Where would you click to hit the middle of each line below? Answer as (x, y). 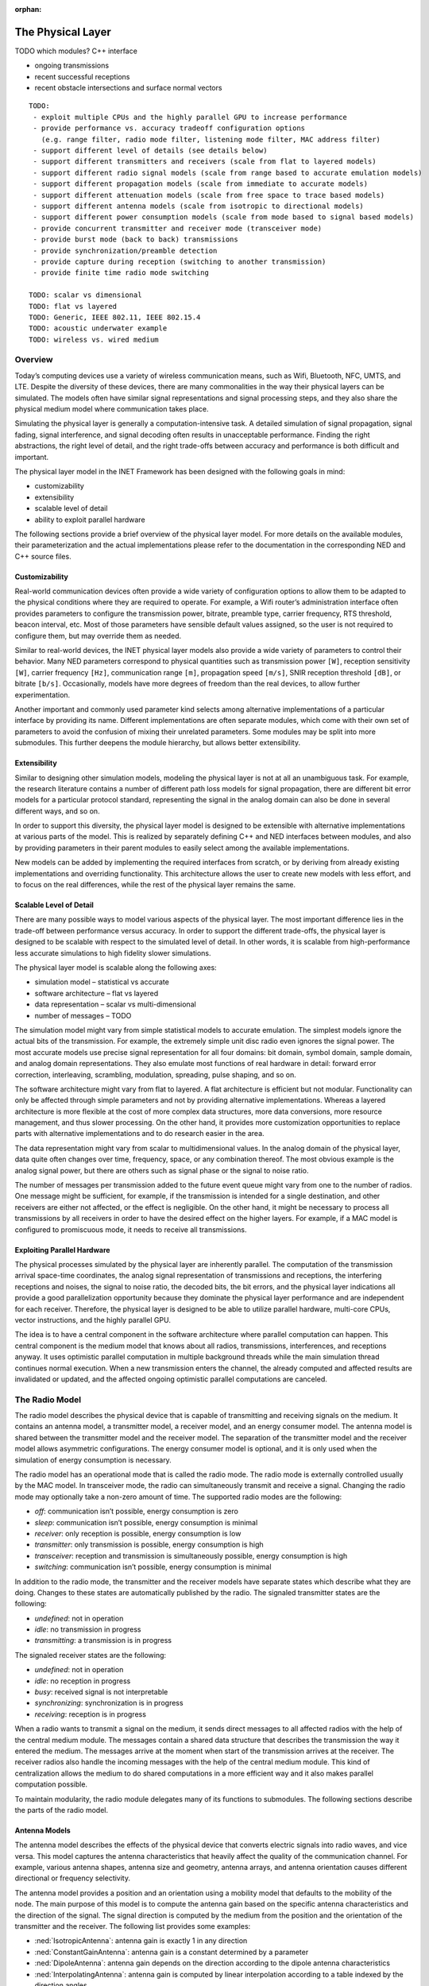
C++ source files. (43, 556)
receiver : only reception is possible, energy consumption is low (138, 1533)
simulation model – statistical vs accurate (102, 982)
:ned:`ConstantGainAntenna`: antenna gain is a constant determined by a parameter (172, 1952)
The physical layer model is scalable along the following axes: (116, 968)
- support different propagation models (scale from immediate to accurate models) (201, 184)
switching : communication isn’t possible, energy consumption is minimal (153, 1567)
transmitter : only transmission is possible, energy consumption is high (149, 1544)
